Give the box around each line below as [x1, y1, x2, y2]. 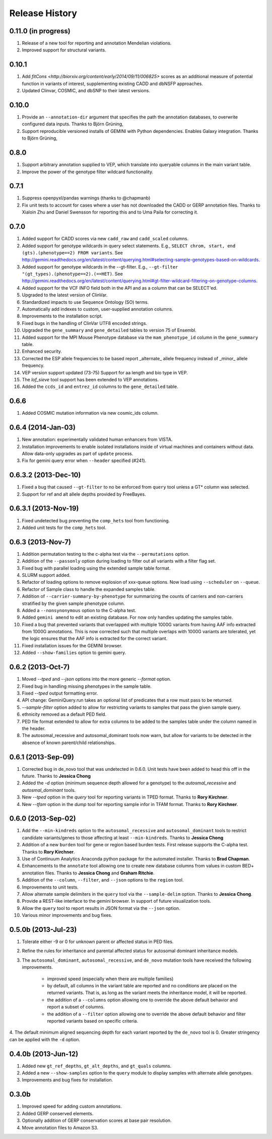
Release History [9, 8, 78, 19]
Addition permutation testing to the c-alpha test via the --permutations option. [22, 551, 190, 557]
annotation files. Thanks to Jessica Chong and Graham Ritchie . [22, 869, 155, 876]
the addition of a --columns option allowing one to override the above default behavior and [47, 996, 238, 1002]
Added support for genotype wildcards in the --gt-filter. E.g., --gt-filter [22, 263, 178, 270]
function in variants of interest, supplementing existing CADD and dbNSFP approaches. [22, 81, 203, 87]
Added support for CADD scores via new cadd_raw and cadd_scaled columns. [22, 236, 189, 242]
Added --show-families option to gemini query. [22, 650, 126, 656]
